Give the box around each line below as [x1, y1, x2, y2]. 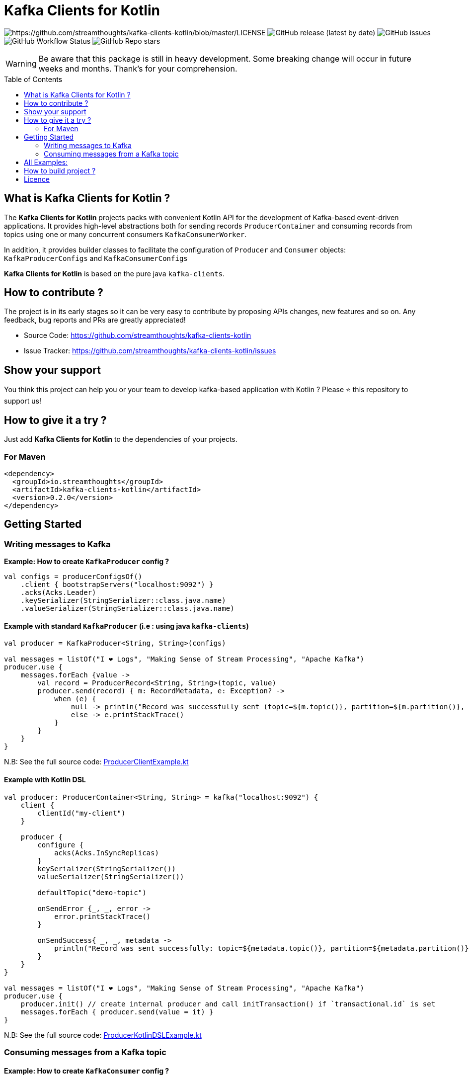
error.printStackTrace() [54, 912, 151, 920]
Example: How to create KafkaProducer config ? [4, 557, 169, 566]
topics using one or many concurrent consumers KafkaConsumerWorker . [4, 230, 247, 239]
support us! [4, 397, 41, 406]
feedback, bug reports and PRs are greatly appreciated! [4, 316, 186, 325]
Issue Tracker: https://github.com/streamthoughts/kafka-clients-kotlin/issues [24, 346, 276, 355]
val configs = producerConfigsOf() [4, 573, 143, 581]
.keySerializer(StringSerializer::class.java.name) [20, 596, 226, 605]
